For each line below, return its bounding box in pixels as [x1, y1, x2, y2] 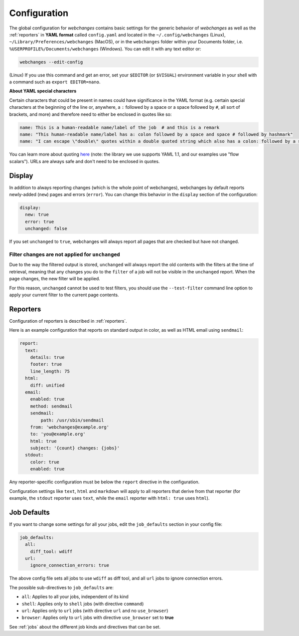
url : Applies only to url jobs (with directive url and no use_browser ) [21, 608, 168, 614]
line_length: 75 [30, 368, 70, 374]
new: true [25, 212, 49, 217]
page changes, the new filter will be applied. [9, 276, 101, 282]
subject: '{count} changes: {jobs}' [30, 445, 120, 451]
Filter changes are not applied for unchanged [9, 251, 121, 258]
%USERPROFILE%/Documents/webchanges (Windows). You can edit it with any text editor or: [9, 45, 201, 52]
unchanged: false [25, 226, 67, 231]
